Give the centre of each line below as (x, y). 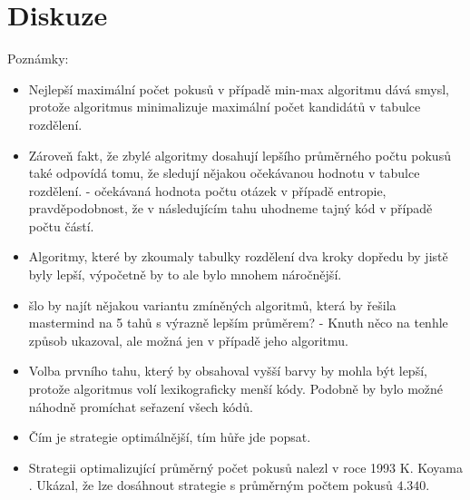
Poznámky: (38, 59)
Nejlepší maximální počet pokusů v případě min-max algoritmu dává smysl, (239, 88)
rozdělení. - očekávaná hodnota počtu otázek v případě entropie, (207, 190)
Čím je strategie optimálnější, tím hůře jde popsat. (170, 437)
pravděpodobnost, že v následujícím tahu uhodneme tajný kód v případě (230, 208)
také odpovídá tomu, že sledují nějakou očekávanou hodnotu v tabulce (224, 173)
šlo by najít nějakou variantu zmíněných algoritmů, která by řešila (212, 304)
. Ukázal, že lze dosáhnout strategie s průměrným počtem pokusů (211, 485)
